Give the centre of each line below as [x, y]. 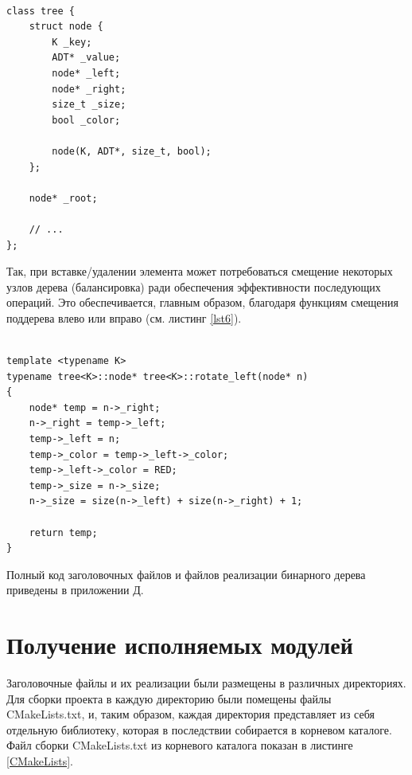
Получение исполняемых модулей [180, 645]
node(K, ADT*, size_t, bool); [132, 151]
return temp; [63, 532]
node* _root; [63, 198]
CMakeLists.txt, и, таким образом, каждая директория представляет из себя [190, 714]
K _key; [72, 42]
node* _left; [86, 73]
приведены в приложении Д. [75, 590]
